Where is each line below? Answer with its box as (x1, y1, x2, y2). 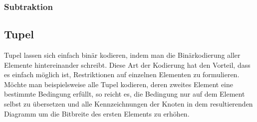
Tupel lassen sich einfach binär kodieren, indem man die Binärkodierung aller (4, 50, 241, 60)
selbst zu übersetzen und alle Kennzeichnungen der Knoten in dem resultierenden (4, 99, 253, 109)
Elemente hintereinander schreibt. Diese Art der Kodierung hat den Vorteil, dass (4, 59, 251, 70)
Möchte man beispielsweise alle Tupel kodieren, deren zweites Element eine (4, 79, 234, 89)
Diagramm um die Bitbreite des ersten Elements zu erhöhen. (4, 108, 190, 119)
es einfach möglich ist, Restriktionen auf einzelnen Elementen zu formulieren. (4, 69, 240, 80)
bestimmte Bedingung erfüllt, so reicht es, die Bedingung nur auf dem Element (4, 89, 245, 99)
